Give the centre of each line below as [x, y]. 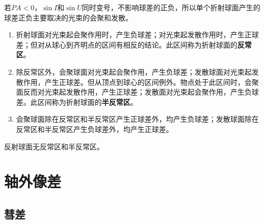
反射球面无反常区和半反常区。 [54, 146]
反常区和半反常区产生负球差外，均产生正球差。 [95, 129]
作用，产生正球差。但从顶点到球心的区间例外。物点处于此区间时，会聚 [141, 82]
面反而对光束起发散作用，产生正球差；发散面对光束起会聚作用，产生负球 [137, 92]
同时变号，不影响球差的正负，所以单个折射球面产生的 [171, 7]
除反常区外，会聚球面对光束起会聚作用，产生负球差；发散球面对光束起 [134, 71]
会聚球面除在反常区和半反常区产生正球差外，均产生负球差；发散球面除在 [137, 119]
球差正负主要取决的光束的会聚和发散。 [68, 17]
